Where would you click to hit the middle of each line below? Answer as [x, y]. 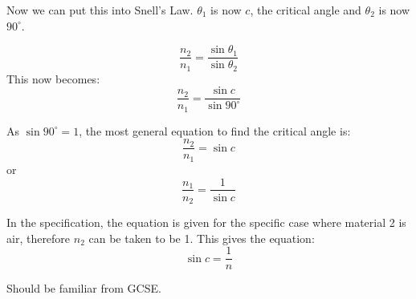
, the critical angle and [306, 10]
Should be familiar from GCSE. [84, 288]
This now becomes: [53, 78]
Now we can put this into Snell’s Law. [100, 10]
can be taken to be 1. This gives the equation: [202, 238]
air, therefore [39, 238]
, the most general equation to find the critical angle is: [215, 130]
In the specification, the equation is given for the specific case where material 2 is [206, 222]
